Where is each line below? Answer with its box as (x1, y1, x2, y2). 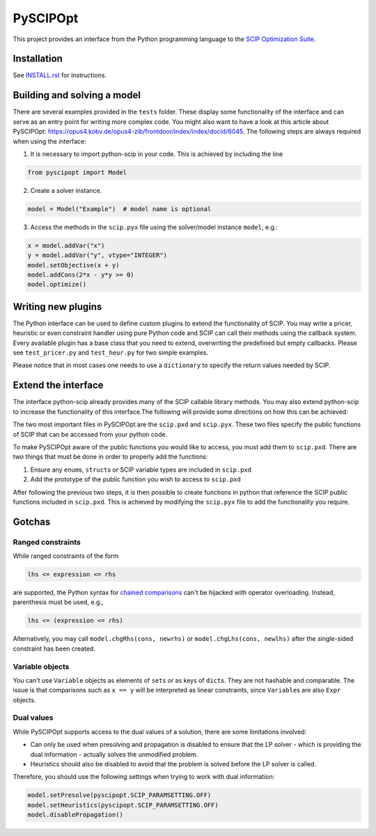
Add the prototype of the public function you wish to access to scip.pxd (30, 475, 242, 483)
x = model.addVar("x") (27, 241, 105, 249)
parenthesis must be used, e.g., (13, 598, 104, 606)
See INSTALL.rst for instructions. (13, 71, 107, 79)
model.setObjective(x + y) (27, 261, 120, 269)
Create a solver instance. (30, 186, 102, 194)
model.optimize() (27, 281, 87, 288)
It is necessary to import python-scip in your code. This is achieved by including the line (30, 150, 283, 158)
